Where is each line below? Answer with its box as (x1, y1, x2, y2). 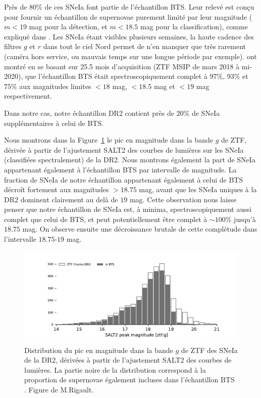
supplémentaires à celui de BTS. (4, 117, 104, 128)
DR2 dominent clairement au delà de (4, 194, 118, 204)
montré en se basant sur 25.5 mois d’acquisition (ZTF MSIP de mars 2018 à (4, 61, 240, 71)
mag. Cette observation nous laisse (129, 194, 237, 204)
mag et (153, 80, 175, 91)
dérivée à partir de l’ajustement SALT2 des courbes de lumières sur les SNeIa (4, 144, 244, 155)
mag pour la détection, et (29, 21, 108, 32)
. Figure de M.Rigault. (24, 384, 94, 394)
